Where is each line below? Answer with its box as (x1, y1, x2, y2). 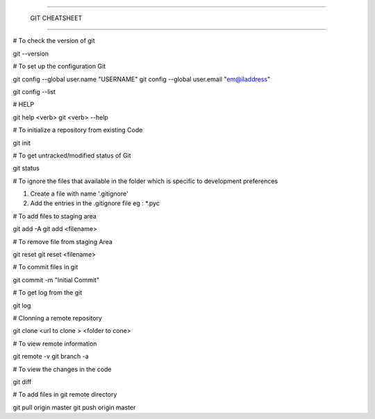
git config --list (12, 87, 56, 96)
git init (12, 139, 31, 147)
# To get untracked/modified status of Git (12, 151, 131, 160)
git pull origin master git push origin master (12, 403, 136, 411)
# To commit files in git (12, 263, 78, 271)
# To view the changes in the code (12, 365, 112, 373)
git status (12, 164, 40, 173)
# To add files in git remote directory (12, 391, 117, 399)
